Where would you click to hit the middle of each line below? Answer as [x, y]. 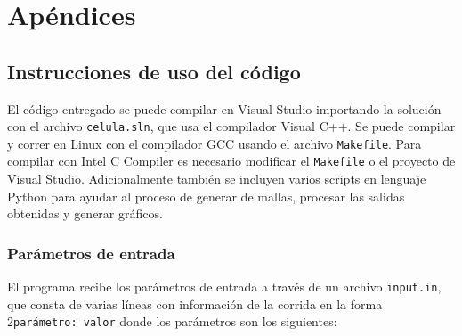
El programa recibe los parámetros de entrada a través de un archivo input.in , [224, 287]
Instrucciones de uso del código [154, 71]
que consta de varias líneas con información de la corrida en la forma [195, 303]
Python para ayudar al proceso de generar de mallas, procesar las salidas [206, 196]
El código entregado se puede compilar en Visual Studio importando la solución [224, 108]
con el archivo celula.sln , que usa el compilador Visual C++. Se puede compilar [231, 126]
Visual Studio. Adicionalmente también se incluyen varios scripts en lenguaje [217, 179]
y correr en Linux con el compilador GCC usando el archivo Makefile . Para [215, 143]
